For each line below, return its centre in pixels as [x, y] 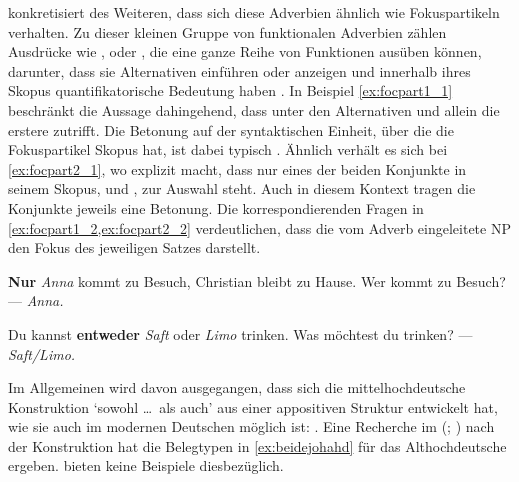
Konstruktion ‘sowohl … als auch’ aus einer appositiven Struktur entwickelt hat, [253, 406]
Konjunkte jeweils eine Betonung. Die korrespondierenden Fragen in [216, 207]
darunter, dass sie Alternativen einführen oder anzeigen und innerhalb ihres [239, 70]
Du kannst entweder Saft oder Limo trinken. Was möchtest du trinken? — [240, 333]
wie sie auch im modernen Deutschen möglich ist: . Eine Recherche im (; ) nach [251, 426]
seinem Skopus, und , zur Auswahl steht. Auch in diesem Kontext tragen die [242, 188]
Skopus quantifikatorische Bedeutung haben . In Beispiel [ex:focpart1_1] [230, 90]
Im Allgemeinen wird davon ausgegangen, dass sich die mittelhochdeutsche [237, 387]
